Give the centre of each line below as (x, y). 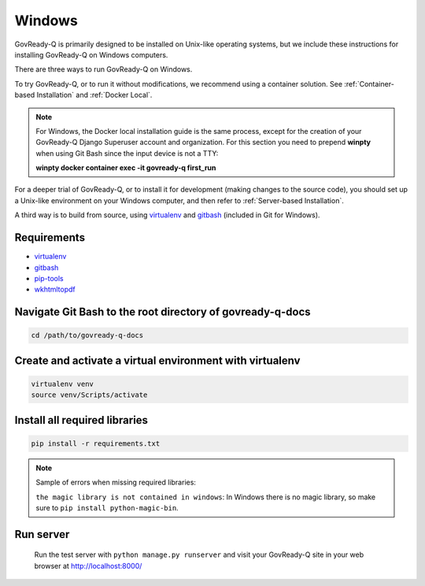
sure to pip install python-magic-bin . (107, 508)
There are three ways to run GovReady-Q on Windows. (103, 69)
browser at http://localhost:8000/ (88, 566)
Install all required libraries (81, 420)
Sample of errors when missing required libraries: (116, 482)
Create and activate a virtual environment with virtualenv (157, 360)
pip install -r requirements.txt (96, 443)
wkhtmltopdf (55, 289)
